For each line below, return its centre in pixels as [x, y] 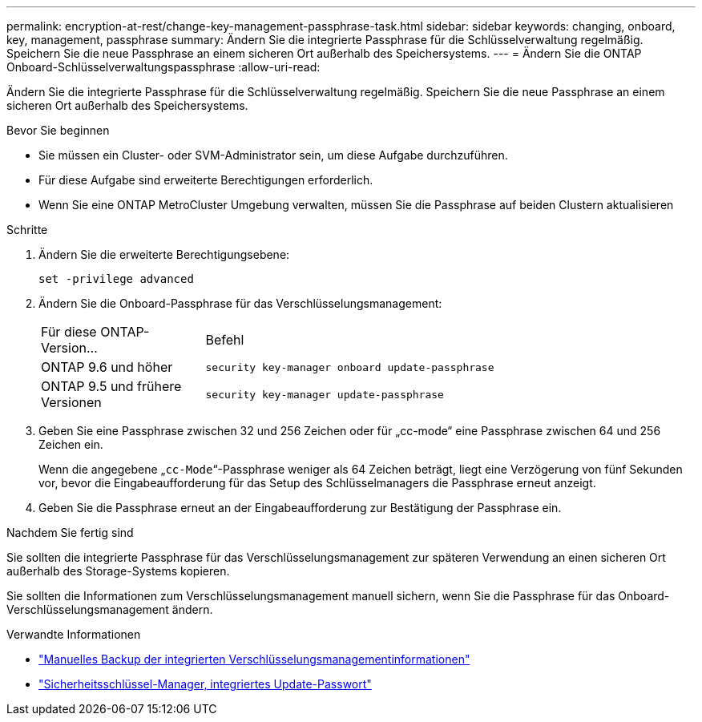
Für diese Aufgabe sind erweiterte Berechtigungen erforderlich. [206, 180]
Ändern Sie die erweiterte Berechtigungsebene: [164, 254]
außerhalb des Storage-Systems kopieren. [118, 571]
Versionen [71, 402]
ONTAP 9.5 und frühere [111, 386]
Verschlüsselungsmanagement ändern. [110, 609]
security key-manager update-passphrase [325, 394]
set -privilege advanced [116, 279]
